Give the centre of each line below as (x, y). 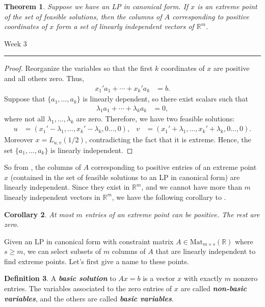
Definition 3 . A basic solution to (60, 278)
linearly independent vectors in (52, 197)
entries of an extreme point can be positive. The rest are (172, 214)
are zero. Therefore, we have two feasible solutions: (155, 119)
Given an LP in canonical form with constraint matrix (89, 241)
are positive (232, 68)
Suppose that (25, 99)
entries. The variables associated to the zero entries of (88, 288)
